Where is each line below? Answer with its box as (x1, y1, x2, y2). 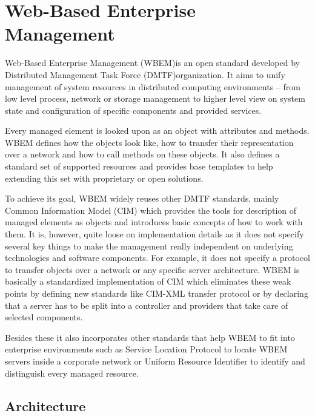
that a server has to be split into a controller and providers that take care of (5, 299, 288, 311)
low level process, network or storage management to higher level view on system (5, 92, 305, 105)
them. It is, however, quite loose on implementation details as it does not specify (5, 228, 304, 240)
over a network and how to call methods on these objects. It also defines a (5, 148, 280, 160)
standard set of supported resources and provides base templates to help (5, 160, 273, 173)
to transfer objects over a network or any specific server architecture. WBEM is (5, 263, 300, 276)
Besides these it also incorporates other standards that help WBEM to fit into (5, 331, 295, 343)
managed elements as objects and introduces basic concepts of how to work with (5, 216, 303, 228)
